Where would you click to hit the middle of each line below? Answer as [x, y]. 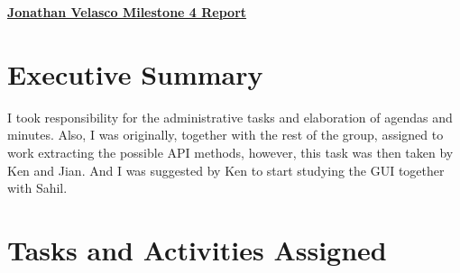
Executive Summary [135, 73]
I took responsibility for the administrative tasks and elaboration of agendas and [230, 117]
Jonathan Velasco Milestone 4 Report [127, 12]
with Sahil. [37, 188]
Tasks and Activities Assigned [197, 249]
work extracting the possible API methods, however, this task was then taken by [230, 152]
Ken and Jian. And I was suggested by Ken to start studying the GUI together [226, 170]
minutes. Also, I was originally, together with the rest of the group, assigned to [225, 135]
